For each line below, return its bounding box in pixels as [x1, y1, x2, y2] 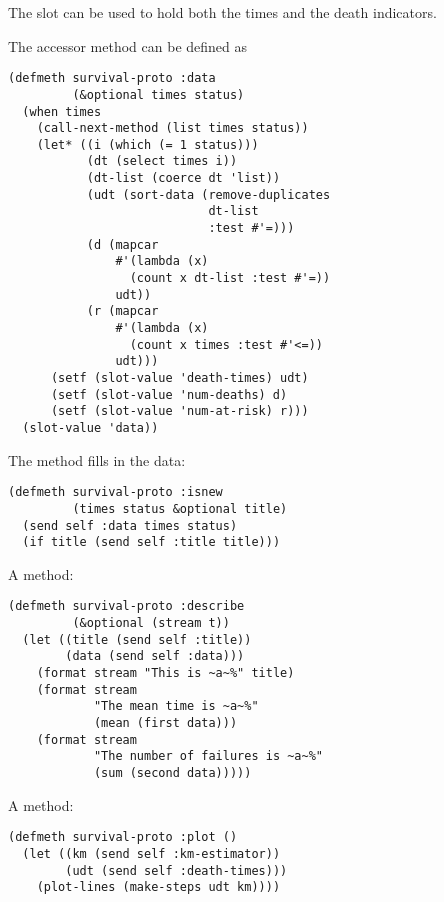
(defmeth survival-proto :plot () [8, 830, 238, 845]
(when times [22, 104, 102, 119]
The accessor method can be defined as [8, 35, 248, 56]
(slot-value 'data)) [22, 420, 159, 435]
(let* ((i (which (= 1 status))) [36, 137, 259, 152]
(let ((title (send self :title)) [22, 632, 252, 647]
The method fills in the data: [8, 449, 186, 470]
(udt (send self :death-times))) [65, 863, 288, 878]
